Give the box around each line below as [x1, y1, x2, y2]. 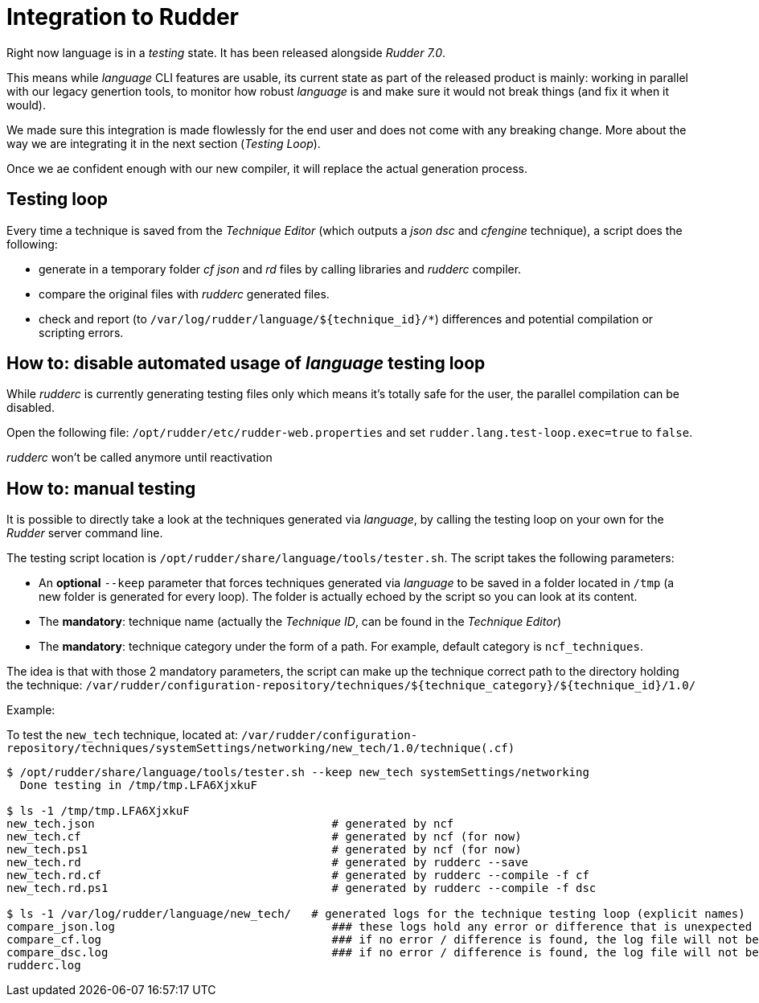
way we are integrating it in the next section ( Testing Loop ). [6, 136, 321, 150]
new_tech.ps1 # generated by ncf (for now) [6, 843, 522, 857]
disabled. [6, 401, 55, 415]
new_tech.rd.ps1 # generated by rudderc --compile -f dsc [6, 882, 597, 895]
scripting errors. [39, 325, 124, 339]
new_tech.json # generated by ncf [6, 817, 454, 831]
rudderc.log [6, 959, 81, 972]
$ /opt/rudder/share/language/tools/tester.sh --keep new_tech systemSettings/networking [6, 766, 589, 779]
